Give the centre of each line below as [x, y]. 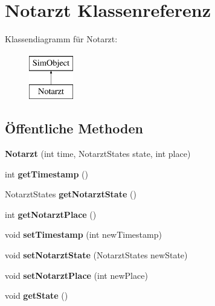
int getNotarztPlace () [51, 214]
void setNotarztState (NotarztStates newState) [96, 255]
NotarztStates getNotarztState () [71, 194]
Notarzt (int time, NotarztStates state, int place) [98, 154]
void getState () [37, 295]
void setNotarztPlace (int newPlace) [76, 275]
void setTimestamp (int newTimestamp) [83, 234]
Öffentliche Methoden [74, 128]
